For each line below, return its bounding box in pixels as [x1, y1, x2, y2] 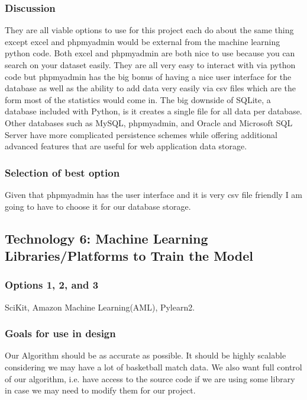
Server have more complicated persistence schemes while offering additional [5, 128, 277, 140]
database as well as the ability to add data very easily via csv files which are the [5, 82, 296, 94]
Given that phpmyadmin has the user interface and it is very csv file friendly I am [5, 188, 303, 200]
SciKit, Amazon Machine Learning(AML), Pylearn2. [5, 300, 195, 313]
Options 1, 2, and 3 [5, 277, 99, 292]
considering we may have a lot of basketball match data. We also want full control [5, 360, 302, 373]
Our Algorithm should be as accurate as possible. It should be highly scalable [5, 349, 286, 361]
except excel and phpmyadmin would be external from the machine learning [5, 35, 280, 47]
